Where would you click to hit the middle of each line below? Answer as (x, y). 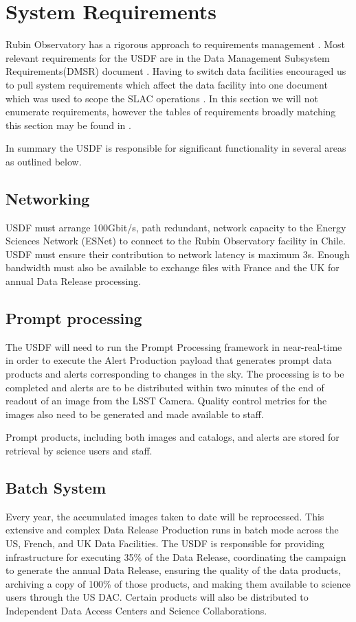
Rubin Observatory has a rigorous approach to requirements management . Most (175, 44)
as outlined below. (44, 161)
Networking (48, 198)
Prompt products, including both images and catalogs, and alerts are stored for (173, 437)
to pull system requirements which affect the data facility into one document (167, 84)
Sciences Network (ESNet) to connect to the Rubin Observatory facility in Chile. (176, 241)
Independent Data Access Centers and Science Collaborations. (136, 610)
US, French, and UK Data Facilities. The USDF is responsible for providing (165, 543)
